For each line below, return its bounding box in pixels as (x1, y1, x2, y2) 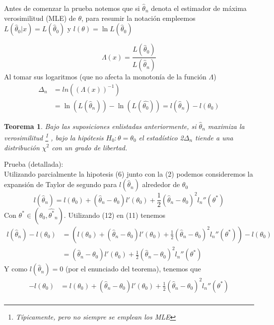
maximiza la (207, 121, 245, 131)
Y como (4, 263, 28, 274)
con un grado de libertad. (52, 142, 128, 152)
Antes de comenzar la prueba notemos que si (4, 3, 140, 13)
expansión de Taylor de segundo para (4, 179, 117, 190)
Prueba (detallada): (4, 159, 64, 169)
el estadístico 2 (138, 132, 184, 142)
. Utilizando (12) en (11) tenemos (64, 209, 166, 220)
